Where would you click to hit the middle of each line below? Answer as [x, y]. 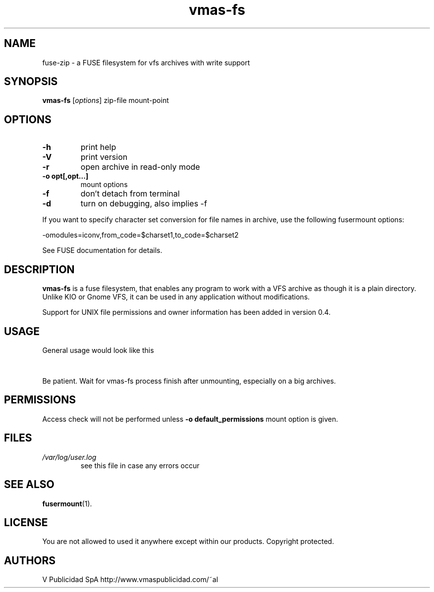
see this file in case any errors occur [140, 465]
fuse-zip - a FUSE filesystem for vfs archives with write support [146, 62]
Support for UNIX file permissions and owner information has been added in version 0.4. [187, 312]
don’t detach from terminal [130, 194]
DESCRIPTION [39, 269]
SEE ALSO [29, 485]
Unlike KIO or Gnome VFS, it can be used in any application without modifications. [176, 297]
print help [98, 147]
